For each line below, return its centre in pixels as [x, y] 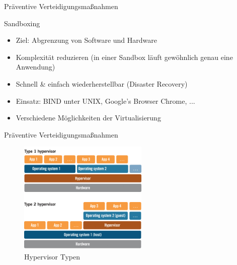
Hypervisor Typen [52, 256]
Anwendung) [35, 67]
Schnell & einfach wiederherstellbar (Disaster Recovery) [102, 83]
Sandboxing [22, 23]
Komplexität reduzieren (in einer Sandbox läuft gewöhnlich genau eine [124, 57]
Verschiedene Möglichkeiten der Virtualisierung [88, 118]
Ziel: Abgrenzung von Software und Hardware [86, 40]
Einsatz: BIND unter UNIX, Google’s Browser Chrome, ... [105, 101]
